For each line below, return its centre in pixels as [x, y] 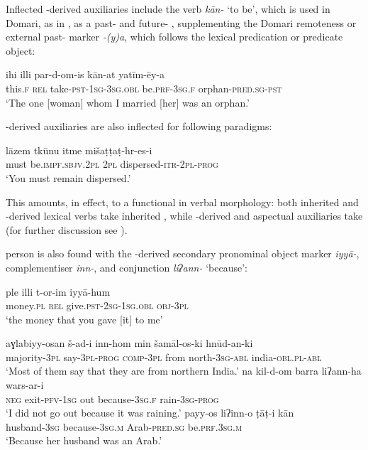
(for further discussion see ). [67, 229]
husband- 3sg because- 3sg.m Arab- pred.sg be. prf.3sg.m [124, 426]
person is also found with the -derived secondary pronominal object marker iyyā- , [183, 253]
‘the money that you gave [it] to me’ [84, 319]
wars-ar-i [25, 385]
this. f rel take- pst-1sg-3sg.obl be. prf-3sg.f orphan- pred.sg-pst [144, 88]
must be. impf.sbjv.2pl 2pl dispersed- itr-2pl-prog [112, 164]
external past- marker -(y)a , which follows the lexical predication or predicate [174, 37]
